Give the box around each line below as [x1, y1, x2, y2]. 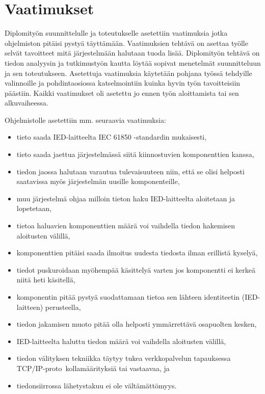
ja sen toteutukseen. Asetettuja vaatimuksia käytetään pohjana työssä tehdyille [5, 67, 252, 78]
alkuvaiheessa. [5, 97, 48, 108]
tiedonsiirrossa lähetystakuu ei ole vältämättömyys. [16, 380, 177, 390]
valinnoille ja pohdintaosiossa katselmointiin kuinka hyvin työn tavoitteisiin [5, 77, 241, 88]
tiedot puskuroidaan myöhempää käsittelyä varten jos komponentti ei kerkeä [16, 264, 255, 275]
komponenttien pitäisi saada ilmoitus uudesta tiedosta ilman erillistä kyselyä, [16, 247, 258, 258]
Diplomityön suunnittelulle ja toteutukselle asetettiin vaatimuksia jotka [5, 28, 228, 38]
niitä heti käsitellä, [16, 274, 75, 285]
